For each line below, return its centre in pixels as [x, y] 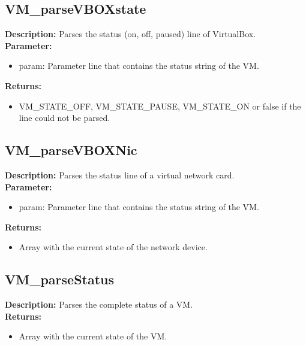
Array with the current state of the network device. [113, 247]
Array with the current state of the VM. [93, 336]
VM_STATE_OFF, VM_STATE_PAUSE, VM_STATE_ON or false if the [160, 106]
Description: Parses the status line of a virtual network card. [120, 174]
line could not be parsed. [64, 118]
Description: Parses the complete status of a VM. [99, 304]
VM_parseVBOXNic [71, 150]
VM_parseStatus [60, 279]
